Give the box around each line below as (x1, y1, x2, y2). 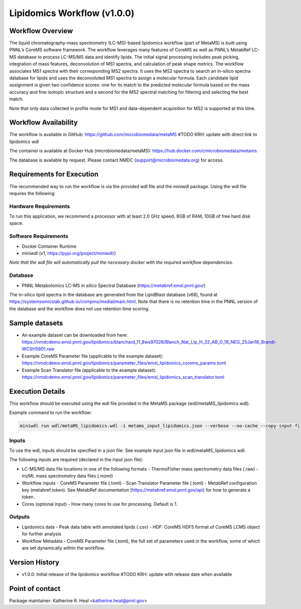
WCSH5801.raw (22, 346, 55, 352)
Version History (9, 558, 60, 566)
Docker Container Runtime (22, 243, 77, 249)
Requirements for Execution (9, 170, 99, 179)
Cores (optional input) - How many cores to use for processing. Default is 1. (22, 501, 178, 507)
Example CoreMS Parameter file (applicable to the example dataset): (22, 353, 164, 359)
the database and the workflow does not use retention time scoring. (9, 306, 150, 312)
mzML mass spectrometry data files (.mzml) (22, 473, 113, 479)
